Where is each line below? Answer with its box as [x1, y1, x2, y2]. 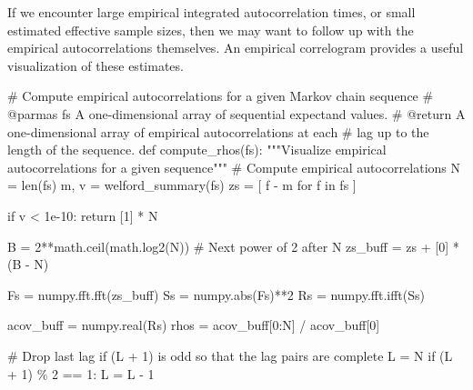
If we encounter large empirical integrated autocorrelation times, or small [7, 3, 416, 21]
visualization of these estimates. [7, 55, 184, 75]
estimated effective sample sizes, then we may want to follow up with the [7, 20, 414, 39]
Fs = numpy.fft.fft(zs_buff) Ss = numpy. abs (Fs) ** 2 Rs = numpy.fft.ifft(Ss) [7, 285, 425, 304]
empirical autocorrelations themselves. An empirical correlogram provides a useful [7, 38, 464, 57]
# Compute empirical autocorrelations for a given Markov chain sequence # [7, 86, 434, 105]
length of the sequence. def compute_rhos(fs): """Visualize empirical [7, 140, 387, 159]
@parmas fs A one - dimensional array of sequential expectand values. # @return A [7, 104, 466, 123]
